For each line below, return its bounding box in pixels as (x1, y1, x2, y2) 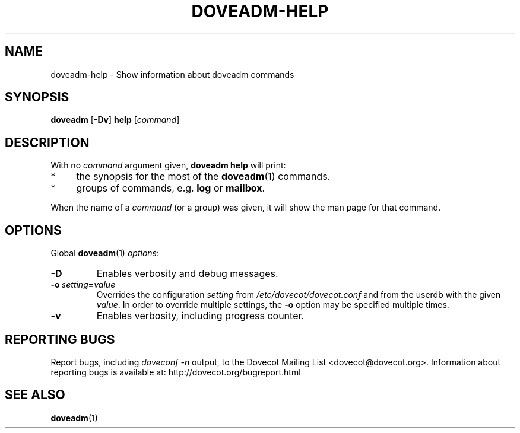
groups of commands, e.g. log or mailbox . (76, 182, 265, 195)
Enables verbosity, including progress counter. (96, 310, 305, 322)
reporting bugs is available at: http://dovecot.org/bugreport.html (50, 367, 301, 377)
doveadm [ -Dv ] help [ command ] (50, 114, 180, 125)
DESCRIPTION (5, 135, 90, 150)
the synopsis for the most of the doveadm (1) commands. (76, 170, 331, 183)
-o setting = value (50, 279, 116, 290)
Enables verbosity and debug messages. (96, 268, 278, 280)
